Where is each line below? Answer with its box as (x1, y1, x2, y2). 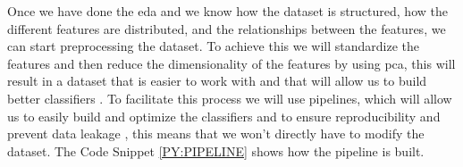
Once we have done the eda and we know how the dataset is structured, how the (7, 2, 448, 20)
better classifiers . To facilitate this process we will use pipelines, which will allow (7, 88, 452, 107)
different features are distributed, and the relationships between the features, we (7, 19, 446, 38)
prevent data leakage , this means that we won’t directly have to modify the (7, 124, 425, 143)
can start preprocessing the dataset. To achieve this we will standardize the (7, 37, 420, 55)
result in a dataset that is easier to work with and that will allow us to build (7, 71, 427, 90)
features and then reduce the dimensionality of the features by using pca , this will (7, 54, 456, 72)
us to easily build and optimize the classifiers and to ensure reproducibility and (7, 106, 441, 125)
